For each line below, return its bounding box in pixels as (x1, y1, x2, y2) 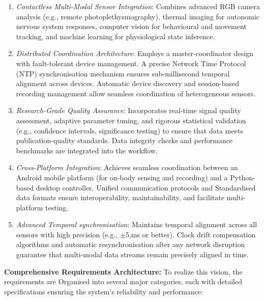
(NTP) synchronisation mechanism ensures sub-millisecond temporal (16, 68, 230, 78)
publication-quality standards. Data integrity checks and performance (16, 135, 233, 146)
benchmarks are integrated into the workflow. (16, 145, 158, 155)
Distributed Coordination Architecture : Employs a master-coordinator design (16, 48, 254, 59)
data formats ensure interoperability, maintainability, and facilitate (16, 192, 224, 203)
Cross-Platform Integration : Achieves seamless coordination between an (16, 162, 238, 173)
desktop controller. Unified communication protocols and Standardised (36, 182, 256, 193)
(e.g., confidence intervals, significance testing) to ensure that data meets (16, 125, 243, 135)
